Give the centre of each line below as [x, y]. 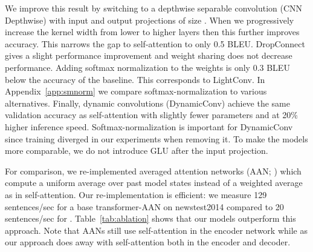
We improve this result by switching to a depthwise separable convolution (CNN [154, 8]
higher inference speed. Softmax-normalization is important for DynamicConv [149, 126]
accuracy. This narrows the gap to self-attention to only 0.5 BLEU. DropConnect [155, 43]
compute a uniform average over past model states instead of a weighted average [154, 183]
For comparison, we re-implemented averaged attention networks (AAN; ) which [153, 171]
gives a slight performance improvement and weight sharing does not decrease [149, 55]
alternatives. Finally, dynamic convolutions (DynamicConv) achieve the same [147, 103]
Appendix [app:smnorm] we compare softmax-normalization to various [136, 91]
